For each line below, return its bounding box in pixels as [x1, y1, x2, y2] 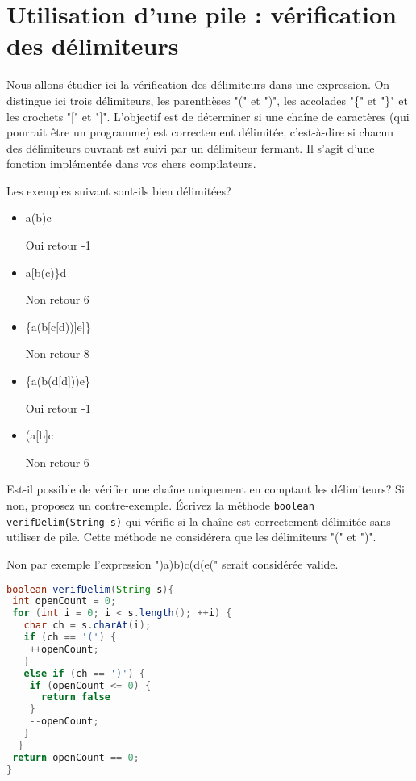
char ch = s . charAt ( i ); [23, 619, 152, 632]
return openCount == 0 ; [12, 751, 139, 763]
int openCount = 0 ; [12, 595, 117, 607]
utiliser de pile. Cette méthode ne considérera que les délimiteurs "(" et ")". [6, 528, 376, 545]
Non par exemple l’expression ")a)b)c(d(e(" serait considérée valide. [6, 555, 339, 572]
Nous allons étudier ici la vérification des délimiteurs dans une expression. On [6, 76, 390, 93]
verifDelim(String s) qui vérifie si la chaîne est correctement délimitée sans [6, 512, 391, 529]
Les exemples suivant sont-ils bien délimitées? [6, 182, 231, 199]
